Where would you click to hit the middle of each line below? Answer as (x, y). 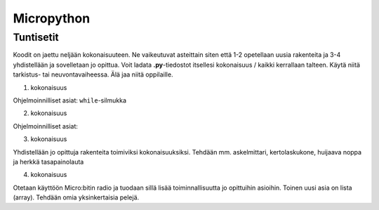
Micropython (52, 18)
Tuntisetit (36, 37)
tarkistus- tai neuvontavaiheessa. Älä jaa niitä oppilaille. (93, 74)
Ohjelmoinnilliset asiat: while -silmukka (69, 100)
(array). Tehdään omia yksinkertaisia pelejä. (76, 197)
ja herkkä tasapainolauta (48, 162)
